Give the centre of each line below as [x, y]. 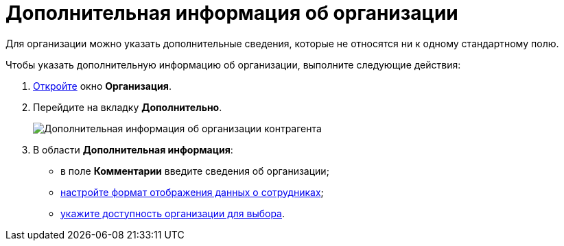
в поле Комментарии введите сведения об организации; [195, 171]
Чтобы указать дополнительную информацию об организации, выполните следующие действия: [233, 64]
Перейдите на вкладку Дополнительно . [128, 107]
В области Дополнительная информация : [133, 149]
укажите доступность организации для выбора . [173, 213]
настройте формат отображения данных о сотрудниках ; [192, 192]
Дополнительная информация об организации [232, 13]
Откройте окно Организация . [102, 86]
